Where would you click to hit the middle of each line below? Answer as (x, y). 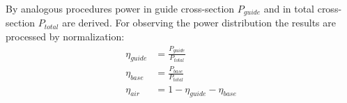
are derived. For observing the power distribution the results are (199, 23)
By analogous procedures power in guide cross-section (120, 8)
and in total (289, 8)
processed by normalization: (65, 37)
